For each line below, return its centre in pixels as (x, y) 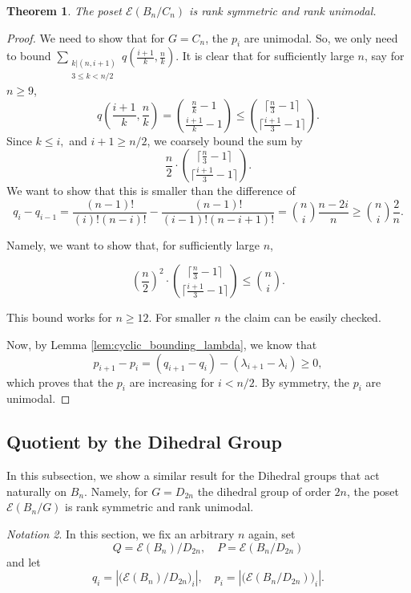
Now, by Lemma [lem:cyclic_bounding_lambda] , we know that (162, 345)
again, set (272, 534)
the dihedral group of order (264, 491)
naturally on (37, 491)
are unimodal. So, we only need (321, 37)
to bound (29, 56)
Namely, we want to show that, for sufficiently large (133, 244)
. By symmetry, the (302, 382)
